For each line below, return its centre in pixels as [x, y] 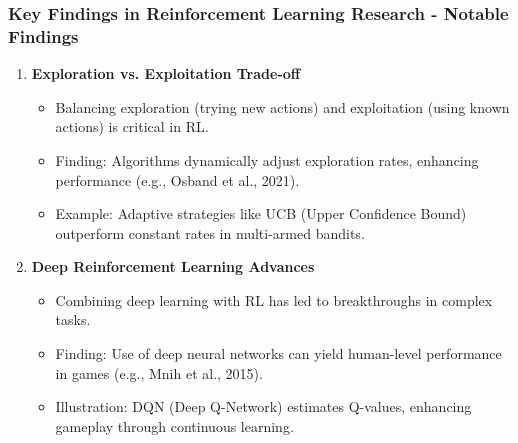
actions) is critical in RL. [132, 126]
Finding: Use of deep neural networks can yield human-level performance [278, 353]
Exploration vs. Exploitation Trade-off [166, 73]
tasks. [73, 319]
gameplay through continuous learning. [174, 425]
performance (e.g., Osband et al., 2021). [177, 179]
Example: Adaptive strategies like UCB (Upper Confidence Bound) [261, 213]
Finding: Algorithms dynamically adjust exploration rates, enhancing [267, 159]
